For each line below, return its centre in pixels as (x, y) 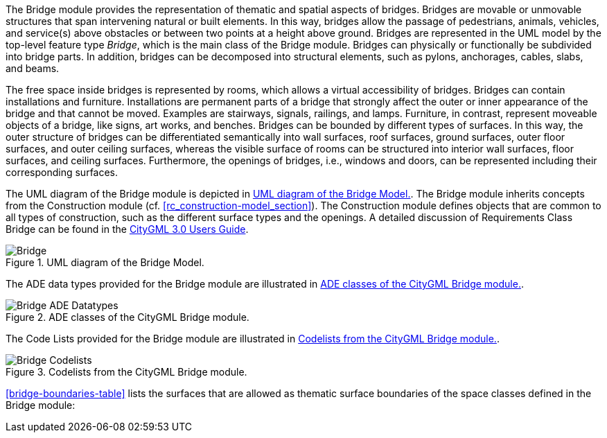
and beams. (33, 68)
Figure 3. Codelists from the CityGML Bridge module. (126, 372)
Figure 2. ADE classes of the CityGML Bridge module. (127, 317)
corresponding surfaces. (62, 172)
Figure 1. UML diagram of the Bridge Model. (105, 262)
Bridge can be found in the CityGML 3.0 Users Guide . (127, 229)
